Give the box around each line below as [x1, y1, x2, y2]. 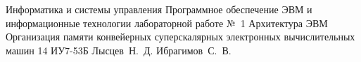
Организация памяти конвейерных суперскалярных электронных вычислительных [6, 29, 355, 44]
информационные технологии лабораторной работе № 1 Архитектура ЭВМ [6, 15, 328, 30]
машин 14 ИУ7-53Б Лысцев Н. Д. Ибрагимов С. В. [6, 42, 232, 57]
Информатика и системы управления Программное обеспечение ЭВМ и [6, 2, 312, 16]
